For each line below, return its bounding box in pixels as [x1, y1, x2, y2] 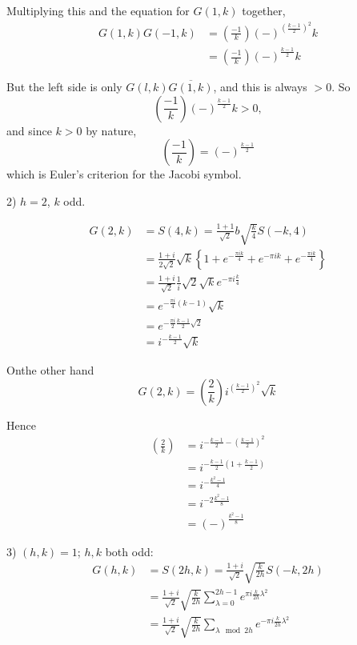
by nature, [86, 122, 137, 138]
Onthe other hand [6, 361, 94, 378]
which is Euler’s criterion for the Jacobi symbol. [6, 166, 242, 182]
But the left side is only [6, 78, 122, 95]
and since [6, 122, 52, 138]
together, [242, 2, 286, 18]
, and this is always [213, 78, 307, 95]
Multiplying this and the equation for [6, 2, 190, 18]
